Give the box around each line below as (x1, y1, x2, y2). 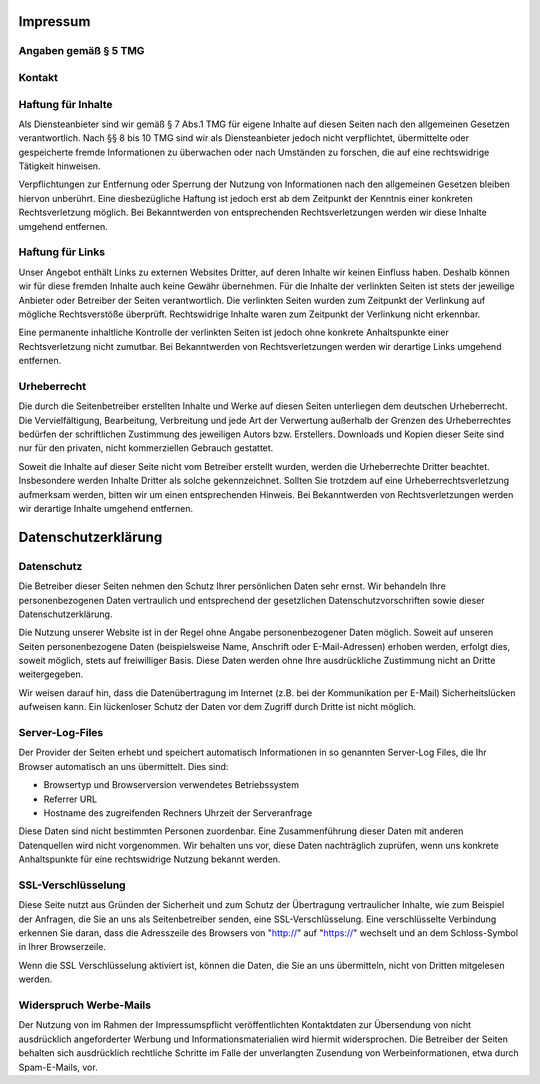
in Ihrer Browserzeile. (18, 941, 107, 953)
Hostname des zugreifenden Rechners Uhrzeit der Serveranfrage (43, 806, 313, 819)
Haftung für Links (18, 245, 105, 259)
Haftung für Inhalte (18, 97, 114, 111)
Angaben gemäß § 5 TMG (18, 44, 145, 58)
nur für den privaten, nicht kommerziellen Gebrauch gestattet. (18, 442, 274, 454)
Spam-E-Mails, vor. (18, 1061, 99, 1073)
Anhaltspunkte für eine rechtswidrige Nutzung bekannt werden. (18, 853, 281, 865)
